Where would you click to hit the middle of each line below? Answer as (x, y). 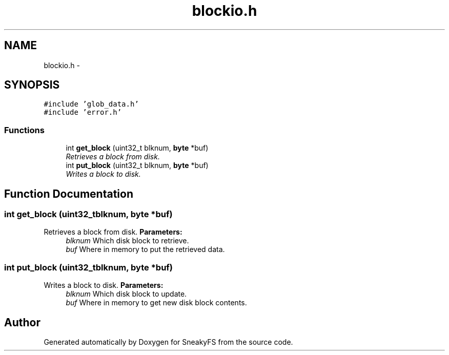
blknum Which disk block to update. (126, 294)
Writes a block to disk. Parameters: (104, 285)
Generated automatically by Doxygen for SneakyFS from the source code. (168, 342)
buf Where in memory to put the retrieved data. (145, 249)
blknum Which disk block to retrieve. (127, 241)
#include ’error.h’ (83, 112)
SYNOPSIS (32, 85)
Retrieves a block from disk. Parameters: (113, 232)
